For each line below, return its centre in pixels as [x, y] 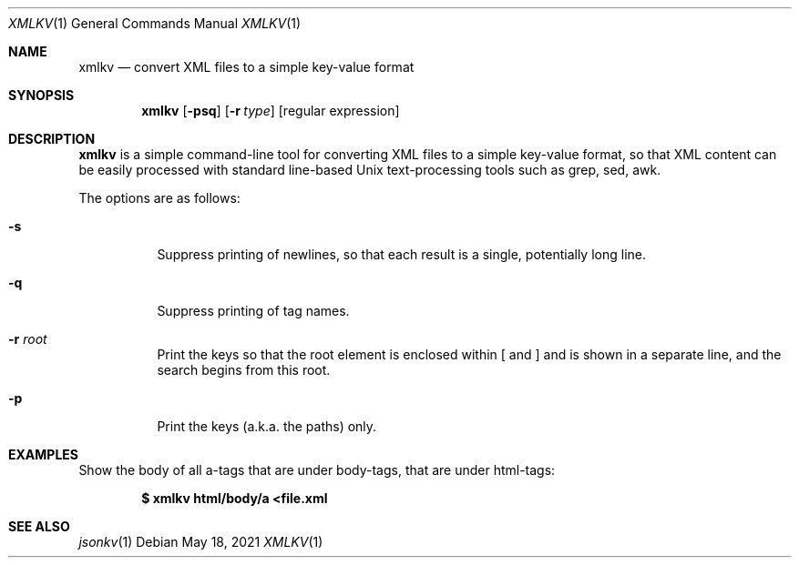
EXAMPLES [43, 454]
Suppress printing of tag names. [253, 311]
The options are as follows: [159, 198]
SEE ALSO [39, 526]
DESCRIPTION [52, 139]
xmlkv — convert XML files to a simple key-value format [246, 67]
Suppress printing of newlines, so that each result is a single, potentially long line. [401, 254]
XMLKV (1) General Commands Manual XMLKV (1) [155, 23]
